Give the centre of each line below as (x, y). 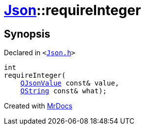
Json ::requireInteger (72, 10)
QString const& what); (63, 91)
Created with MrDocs (38, 106)
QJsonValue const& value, (70, 83)
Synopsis (27, 34)
